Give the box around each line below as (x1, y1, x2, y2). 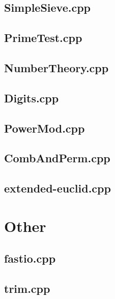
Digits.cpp (4, 90, 59, 105)
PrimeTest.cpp (4, 30, 82, 46)
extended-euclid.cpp (4, 180, 111, 196)
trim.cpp (4, 281, 50, 296)
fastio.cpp (4, 250, 56, 266)
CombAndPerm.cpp (4, 150, 110, 166)
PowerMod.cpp (4, 120, 85, 136)
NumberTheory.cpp (4, 59, 109, 75)
